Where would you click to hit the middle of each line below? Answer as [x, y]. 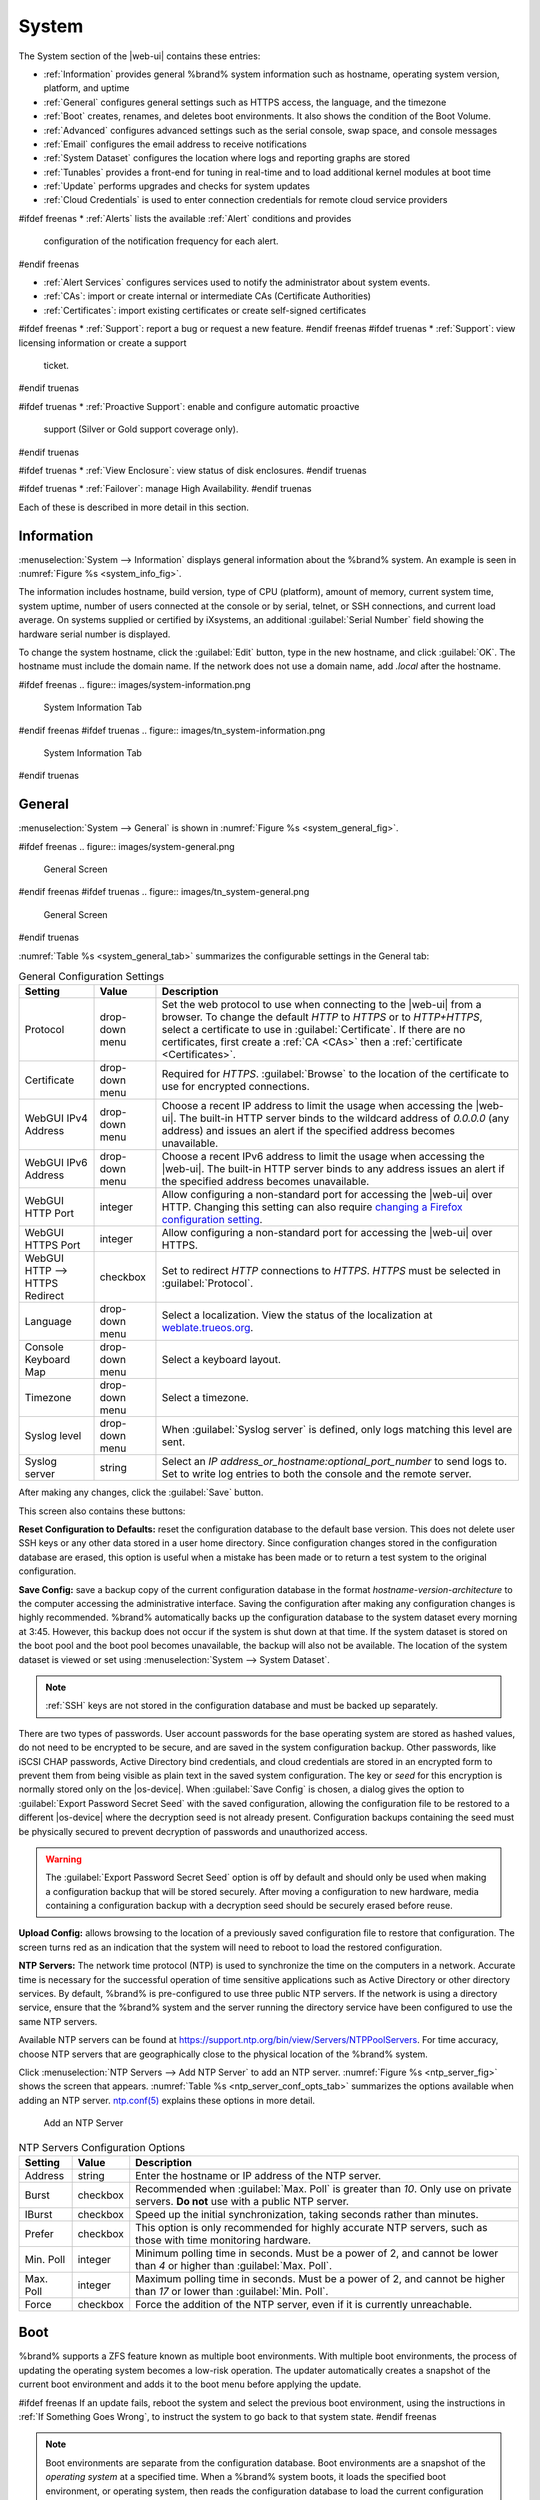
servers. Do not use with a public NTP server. [242, 2201]
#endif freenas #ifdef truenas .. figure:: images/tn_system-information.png [172, 730]
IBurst [38, 2214]
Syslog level [53, 1436]
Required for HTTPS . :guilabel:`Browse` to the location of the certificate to [335, 1074]
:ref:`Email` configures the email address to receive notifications [175, 144]
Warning [63, 1859]
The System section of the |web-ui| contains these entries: [139, 56]
